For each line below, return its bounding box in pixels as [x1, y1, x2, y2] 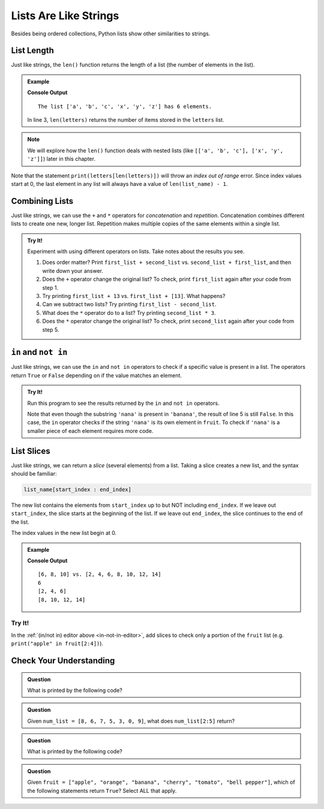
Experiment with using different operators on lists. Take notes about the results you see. [27, 248, 245, 255]
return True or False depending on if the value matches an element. [11, 372, 182, 379]
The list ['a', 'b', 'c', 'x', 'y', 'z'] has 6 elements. [38, 103, 212, 110]
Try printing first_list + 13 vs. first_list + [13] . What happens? [42, 293, 226, 299]
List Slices [11, 446, 50, 456]
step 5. [42, 326, 59, 333]
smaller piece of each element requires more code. [27, 427, 154, 434]
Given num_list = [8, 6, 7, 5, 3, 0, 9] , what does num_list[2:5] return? [27, 717, 235, 724]
